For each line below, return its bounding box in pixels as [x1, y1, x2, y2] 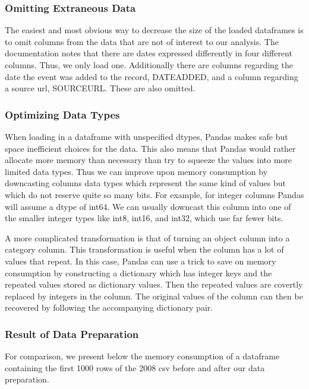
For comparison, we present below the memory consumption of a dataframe [5, 350, 280, 362]
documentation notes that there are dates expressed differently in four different [5, 47, 292, 59]
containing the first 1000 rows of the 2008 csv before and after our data [5, 361, 265, 374]
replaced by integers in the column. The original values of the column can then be [5, 289, 303, 302]
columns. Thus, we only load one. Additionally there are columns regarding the [5, 59, 293, 71]
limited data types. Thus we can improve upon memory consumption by [5, 165, 268, 177]
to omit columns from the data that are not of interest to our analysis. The [5, 35, 279, 47]
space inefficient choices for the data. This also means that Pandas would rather [5, 142, 296, 154]
